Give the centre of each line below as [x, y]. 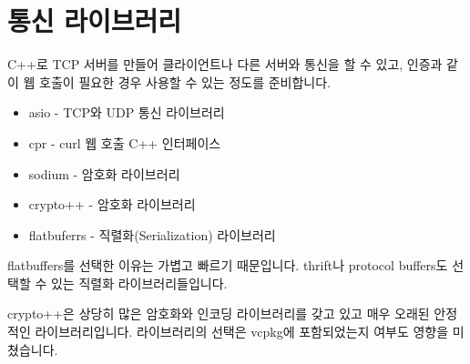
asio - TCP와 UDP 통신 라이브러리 [127, 112]
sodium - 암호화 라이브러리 [104, 173]
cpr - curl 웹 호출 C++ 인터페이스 [125, 142]
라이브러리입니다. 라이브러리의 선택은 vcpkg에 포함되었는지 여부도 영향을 [242, 332]
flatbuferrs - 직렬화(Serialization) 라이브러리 [152, 234]
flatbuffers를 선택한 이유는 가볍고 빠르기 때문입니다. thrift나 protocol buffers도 [228, 265]
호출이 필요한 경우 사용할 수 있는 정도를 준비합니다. [185, 81]
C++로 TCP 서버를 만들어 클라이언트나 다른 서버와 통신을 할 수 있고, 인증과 [225, 64]
